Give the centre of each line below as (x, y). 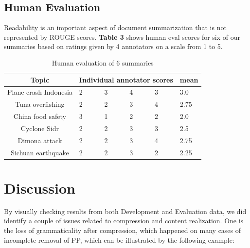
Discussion (40, 188)
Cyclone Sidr (40, 128)
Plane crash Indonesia (40, 92)
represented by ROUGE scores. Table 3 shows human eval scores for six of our (122, 37)
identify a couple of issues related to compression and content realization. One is (124, 221)
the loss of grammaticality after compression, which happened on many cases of (123, 230)
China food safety (40, 116)
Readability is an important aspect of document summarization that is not (115, 27)
